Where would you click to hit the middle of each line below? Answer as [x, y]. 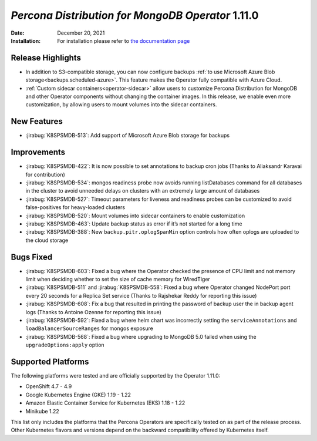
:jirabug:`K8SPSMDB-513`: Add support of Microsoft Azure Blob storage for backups [128, 136]
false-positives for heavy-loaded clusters [75, 207]
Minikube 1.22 [43, 411]
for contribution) [45, 174]
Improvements [38, 152]
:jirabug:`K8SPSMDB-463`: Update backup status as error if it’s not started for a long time [134, 224]
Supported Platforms [50, 361]
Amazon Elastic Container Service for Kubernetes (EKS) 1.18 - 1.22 [105, 403]
